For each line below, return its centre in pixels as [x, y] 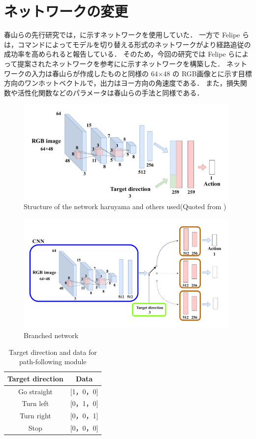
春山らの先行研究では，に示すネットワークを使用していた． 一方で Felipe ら [127, 35]
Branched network [51, 335]
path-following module [53, 361]
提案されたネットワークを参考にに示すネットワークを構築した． [121, 63]
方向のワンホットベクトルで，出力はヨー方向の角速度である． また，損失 [122, 83]
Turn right [35, 416]
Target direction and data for [53, 352]
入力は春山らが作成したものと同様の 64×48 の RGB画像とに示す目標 [142, 73]
